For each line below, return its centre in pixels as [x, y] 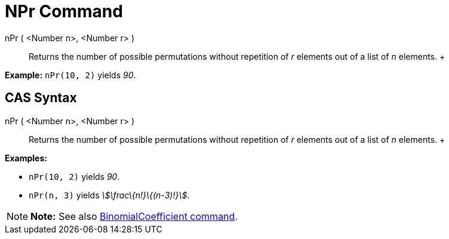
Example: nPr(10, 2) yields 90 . [70, 75]
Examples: [26, 158]
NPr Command [64, 11]
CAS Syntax [41, 98]
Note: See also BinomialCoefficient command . [134, 216]
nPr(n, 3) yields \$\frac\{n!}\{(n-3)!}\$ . [109, 195]
